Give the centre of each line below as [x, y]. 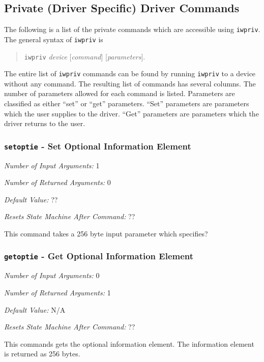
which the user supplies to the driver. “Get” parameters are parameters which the [131, 113]
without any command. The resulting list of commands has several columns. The [130, 83]
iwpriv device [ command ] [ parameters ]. [85, 56]
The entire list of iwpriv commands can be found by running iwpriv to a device [130, 73]
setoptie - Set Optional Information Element [98, 146]
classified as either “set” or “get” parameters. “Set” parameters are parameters [127, 103]
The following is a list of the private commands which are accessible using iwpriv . [132, 29]
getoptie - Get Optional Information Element [99, 256]
